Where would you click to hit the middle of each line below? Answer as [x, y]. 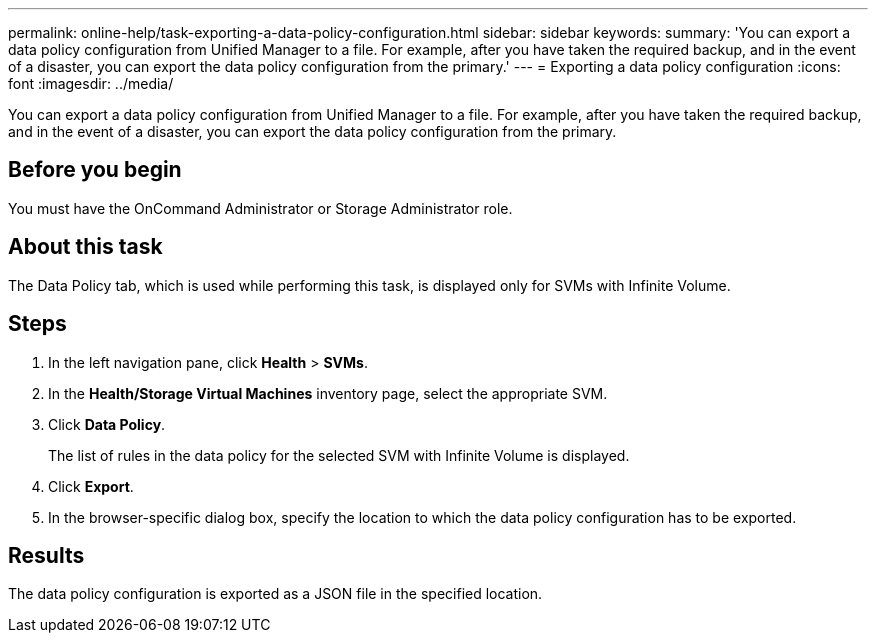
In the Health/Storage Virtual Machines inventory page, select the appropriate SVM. [328, 393]
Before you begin [95, 170]
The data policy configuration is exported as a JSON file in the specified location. [275, 594]
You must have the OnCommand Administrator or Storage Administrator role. [260, 208]
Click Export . [91, 486]
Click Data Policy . [107, 424]
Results [46, 555]
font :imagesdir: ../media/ [91, 83]
